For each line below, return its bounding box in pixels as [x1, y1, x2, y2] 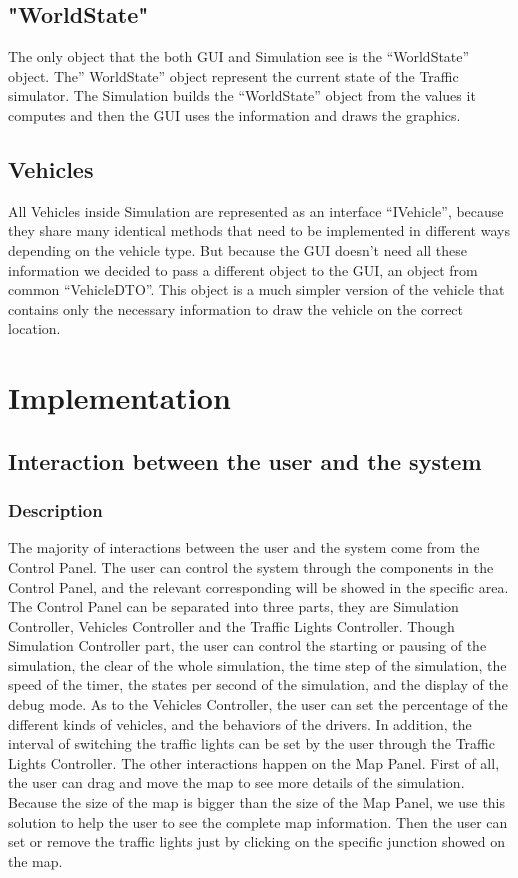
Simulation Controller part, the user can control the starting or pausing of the [8, 635, 487, 656]
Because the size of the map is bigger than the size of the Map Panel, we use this [8, 792, 506, 813]
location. [8, 318, 61, 339]
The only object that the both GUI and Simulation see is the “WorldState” [8, 46, 470, 67]
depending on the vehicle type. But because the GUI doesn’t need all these [8, 239, 468, 260]
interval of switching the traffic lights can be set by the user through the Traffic [8, 733, 495, 754]
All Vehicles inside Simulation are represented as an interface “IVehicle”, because [8, 200, 504, 221]
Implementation [8, 377, 231, 418]
